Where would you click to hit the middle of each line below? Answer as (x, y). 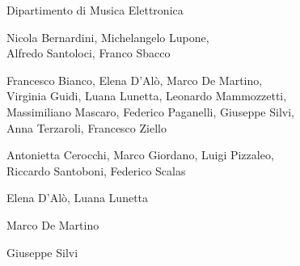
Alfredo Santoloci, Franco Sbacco (89, 53)
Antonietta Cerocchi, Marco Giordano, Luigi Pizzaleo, (140, 155)
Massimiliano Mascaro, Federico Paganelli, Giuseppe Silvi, (150, 111)
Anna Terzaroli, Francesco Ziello (87, 127)
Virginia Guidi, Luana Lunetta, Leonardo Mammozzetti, (147, 96)
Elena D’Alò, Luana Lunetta (78, 198)
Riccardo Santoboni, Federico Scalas (96, 170)
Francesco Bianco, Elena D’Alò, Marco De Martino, (135, 80)
